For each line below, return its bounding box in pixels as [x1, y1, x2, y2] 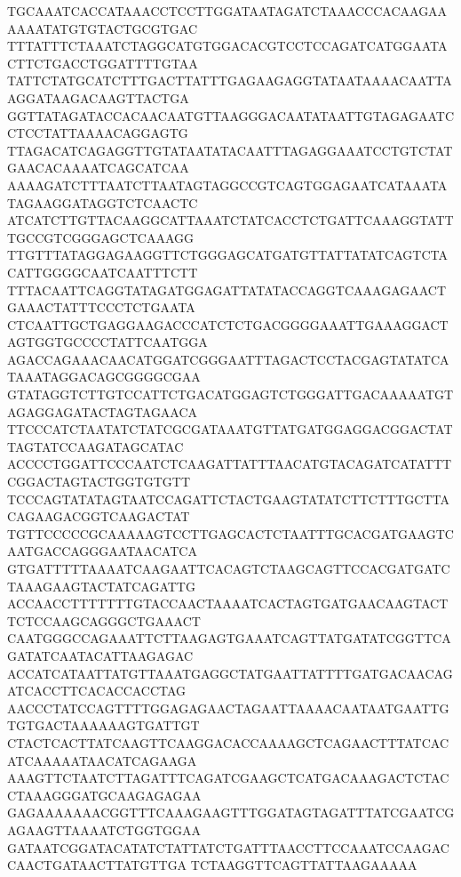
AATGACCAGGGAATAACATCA [7, 542, 197, 560]
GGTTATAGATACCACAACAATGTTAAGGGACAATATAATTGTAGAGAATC [7, 106, 455, 125]
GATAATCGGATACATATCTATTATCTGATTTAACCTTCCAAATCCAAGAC [7, 838, 449, 857]
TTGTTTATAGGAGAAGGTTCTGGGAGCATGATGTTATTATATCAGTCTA [7, 245, 448, 264]
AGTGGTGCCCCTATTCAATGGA [7, 333, 208, 351]
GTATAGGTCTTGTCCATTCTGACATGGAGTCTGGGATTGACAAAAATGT [7, 385, 454, 404]
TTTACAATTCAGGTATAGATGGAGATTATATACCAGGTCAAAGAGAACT [7, 280, 447, 299]
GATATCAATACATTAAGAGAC [7, 646, 194, 664]
